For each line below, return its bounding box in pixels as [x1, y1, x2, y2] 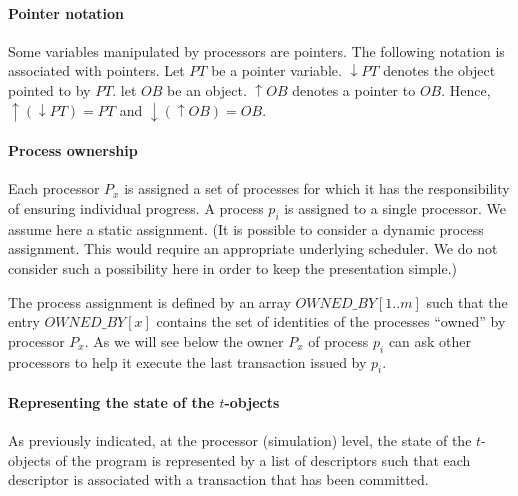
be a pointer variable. [211, 60, 342, 81]
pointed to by [8, 79, 91, 100]
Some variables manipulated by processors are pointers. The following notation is [8, 40, 505, 61]
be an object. [167, 79, 247, 100]
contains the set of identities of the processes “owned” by [156, 311, 506, 332]
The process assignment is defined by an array [8, 291, 291, 312]
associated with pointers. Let [8, 60, 185, 81]
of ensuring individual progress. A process [8, 198, 264, 218]
